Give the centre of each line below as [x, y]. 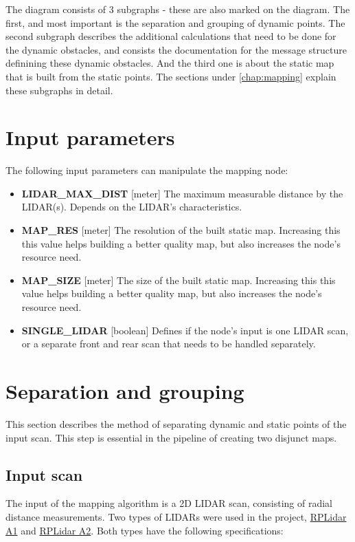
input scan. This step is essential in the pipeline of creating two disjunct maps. [171, 437]
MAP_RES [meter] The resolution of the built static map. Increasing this [181, 230]
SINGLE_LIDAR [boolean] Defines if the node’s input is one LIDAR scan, [185, 330]
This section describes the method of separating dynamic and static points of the [176, 423]
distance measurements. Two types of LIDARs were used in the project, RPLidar [176, 516]
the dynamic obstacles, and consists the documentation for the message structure [176, 49]
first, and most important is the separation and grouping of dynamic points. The [175, 22]
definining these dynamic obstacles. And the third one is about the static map [170, 63]
